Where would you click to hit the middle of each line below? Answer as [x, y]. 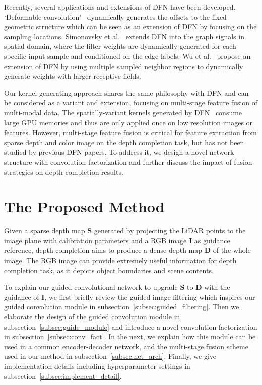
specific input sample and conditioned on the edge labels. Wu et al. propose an [127, 56]
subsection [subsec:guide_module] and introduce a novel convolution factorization [131, 326]
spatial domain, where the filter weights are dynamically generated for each [120, 46]
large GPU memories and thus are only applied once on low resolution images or [128, 122]
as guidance [212, 240]
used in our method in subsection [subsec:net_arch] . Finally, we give [110, 356]
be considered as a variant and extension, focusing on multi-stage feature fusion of [131, 103]
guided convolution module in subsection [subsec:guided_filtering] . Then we [122, 307]
